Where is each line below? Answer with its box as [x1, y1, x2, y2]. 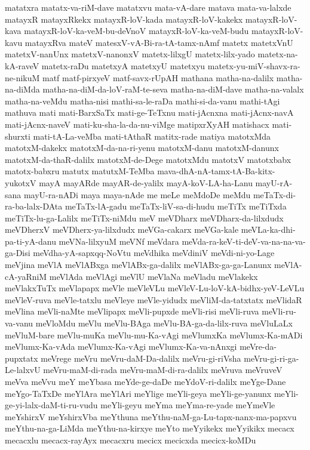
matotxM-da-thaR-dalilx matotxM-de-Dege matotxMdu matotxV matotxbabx [5, 153, 291, 165]
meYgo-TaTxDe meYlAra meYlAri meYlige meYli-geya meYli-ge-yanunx [5, 387, 272, 399]
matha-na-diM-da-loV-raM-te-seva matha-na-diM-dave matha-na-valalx [42, 83, 304, 95]
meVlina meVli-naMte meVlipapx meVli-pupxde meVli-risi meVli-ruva [5, 305, 259, 318]
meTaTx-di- [253, 188, 296, 201]
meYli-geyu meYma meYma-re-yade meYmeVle [100, 399, 275, 411]
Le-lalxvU [5, 363, 41, 376]
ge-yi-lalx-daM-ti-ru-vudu [5, 399, 98, 411]
